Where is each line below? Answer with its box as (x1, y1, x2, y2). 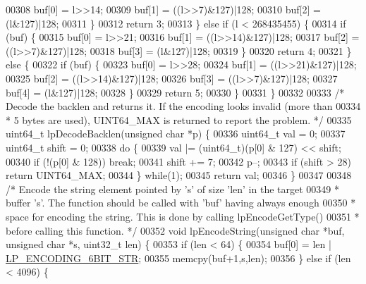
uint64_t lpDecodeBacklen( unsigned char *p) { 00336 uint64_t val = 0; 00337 (6, 126, 346, 141)
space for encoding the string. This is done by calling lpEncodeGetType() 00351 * (6, 209, 360, 223)
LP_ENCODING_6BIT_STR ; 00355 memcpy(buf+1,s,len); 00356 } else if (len (6, 250, 351, 265)
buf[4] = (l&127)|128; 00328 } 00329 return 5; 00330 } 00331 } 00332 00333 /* (6, 85, 345, 99)
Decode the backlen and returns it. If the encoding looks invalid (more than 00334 (6, 99, 361, 113)
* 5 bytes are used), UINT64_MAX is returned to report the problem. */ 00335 (6, 112, 352, 127)
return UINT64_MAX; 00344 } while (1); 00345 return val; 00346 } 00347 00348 (6, 168, 352, 183)
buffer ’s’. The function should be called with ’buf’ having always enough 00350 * (6, 195, 356, 210)
